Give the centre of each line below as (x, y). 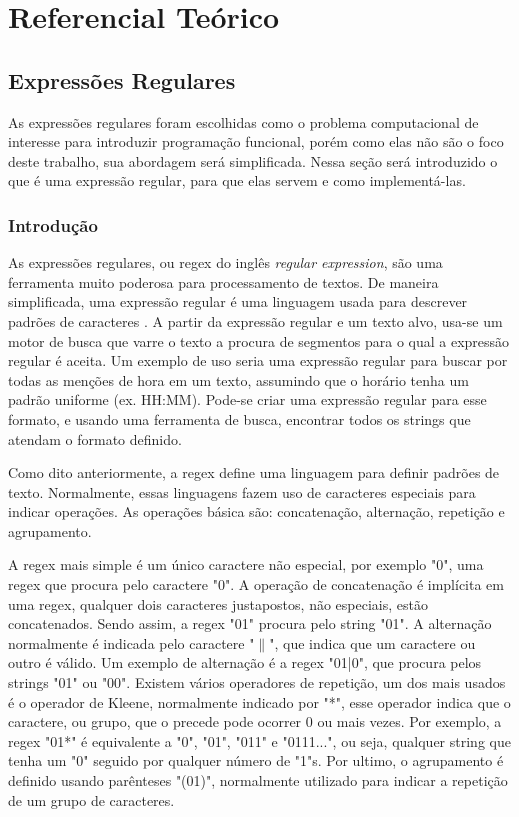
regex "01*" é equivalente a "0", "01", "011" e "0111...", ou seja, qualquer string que (259, 740)
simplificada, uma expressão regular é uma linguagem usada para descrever (238, 301)
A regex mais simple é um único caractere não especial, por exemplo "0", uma (246, 564)
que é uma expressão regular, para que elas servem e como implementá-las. (237, 180)
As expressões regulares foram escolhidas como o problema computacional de (243, 121)
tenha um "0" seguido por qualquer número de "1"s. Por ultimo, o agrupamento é (256, 760)
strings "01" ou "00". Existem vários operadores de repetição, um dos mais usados (257, 682)
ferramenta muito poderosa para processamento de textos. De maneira (223, 281)
